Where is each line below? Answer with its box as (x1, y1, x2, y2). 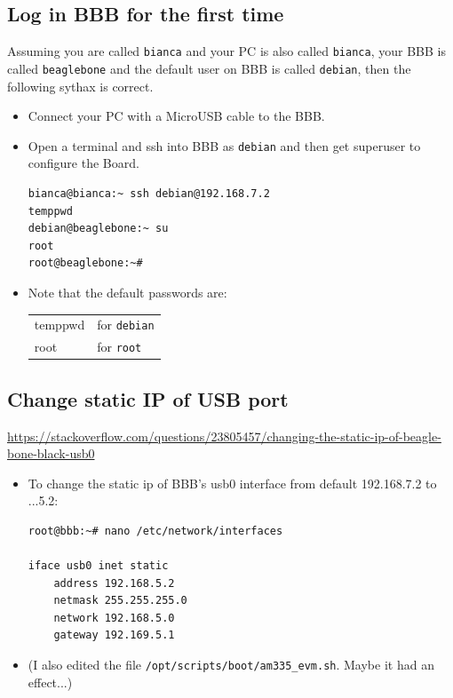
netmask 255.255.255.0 (53, 594, 187, 607)
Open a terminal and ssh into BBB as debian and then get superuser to (28, 136, 421, 155)
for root (97, 337, 142, 356)
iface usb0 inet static (28, 559, 169, 573)
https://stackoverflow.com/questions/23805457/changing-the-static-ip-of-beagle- (7, 426, 441, 445)
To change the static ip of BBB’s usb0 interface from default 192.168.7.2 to (28, 473, 437, 492)
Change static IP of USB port (7, 385, 289, 412)
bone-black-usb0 (7, 444, 95, 463)
